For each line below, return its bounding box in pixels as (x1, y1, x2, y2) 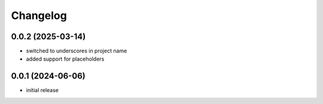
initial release (26, 87, 59, 94)
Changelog (11, 9, 67, 22)
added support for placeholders (26, 55, 105, 62)
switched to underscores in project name (26, 48, 127, 55)
